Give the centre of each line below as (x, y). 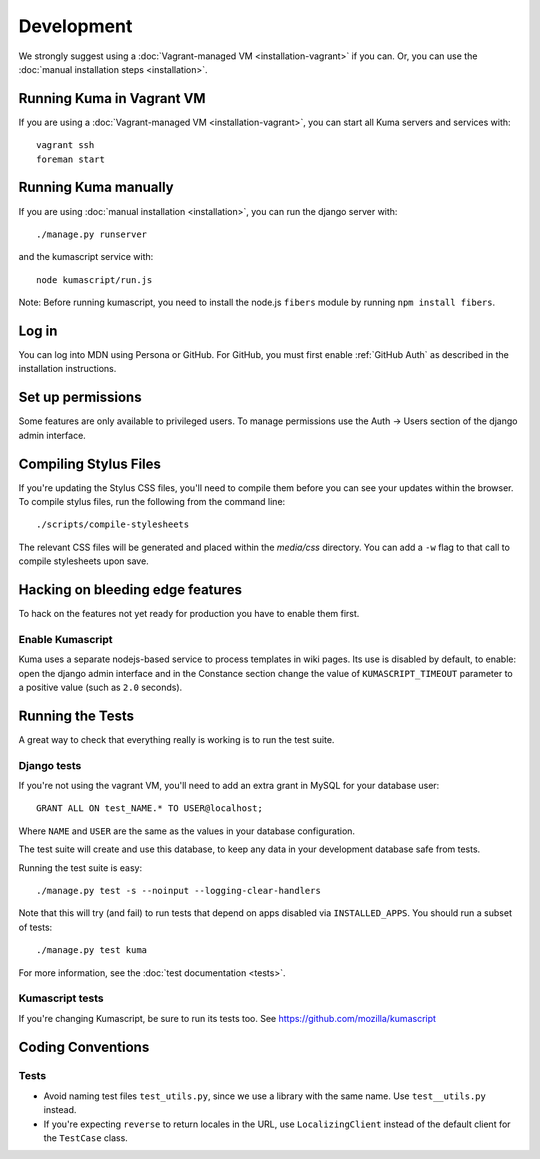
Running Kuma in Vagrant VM (112, 98)
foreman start (70, 159)
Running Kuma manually (96, 187)
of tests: (35, 927)
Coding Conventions (84, 1046)
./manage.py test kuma (92, 950)
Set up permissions (80, 397)
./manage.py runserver (92, 234)
